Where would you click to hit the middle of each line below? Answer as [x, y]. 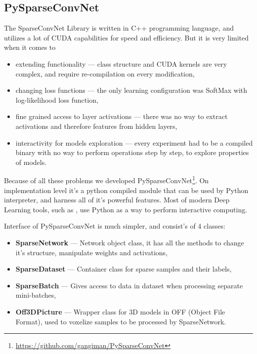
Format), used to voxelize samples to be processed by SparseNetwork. [121, 321]
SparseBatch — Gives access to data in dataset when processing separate [129, 285]
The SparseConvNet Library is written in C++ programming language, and [119, 28]
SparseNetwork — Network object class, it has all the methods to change [130, 242]
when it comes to [30, 47]
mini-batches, [36, 295]
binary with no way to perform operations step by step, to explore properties [132, 152]
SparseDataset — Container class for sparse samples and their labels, [124, 269]
